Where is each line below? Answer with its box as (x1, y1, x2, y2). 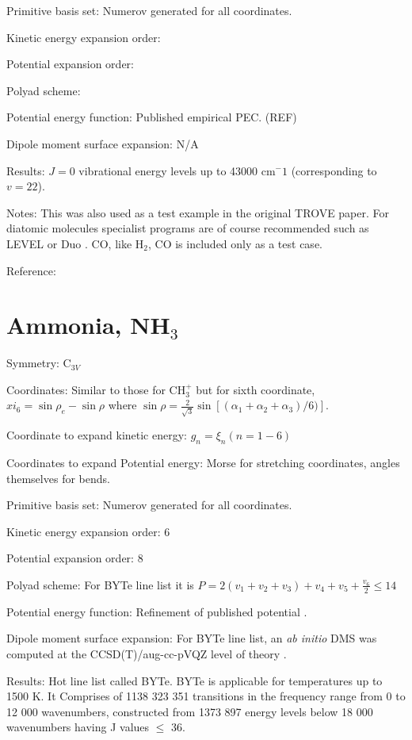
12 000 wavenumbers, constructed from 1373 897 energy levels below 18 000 (6, 703, 373, 719)
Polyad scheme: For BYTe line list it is (6, 576, 194, 592)
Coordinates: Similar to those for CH (6, 381, 186, 397)
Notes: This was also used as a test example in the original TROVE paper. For (6, 204, 390, 220)
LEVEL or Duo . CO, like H (6, 235, 144, 251)
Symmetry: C (6, 355, 71, 371)
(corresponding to (291, 162, 377, 178)
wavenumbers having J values (6, 719, 150, 735)
